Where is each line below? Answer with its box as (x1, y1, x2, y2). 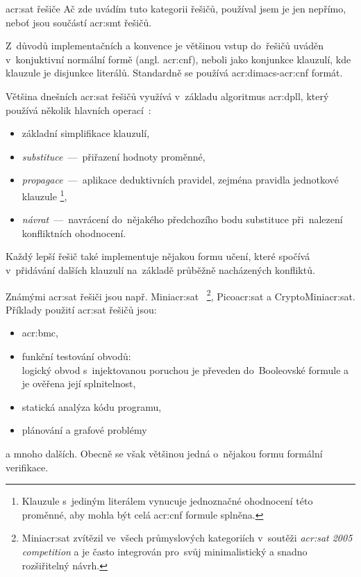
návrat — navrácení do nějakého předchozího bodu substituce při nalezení (22, 212, 343, 227)
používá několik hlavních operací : (6, 102, 151, 117)
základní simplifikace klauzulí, (22, 126, 150, 140)
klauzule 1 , (22, 186, 67, 203)
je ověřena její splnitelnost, (22, 376, 136, 391)
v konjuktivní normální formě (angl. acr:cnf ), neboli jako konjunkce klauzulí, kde (6, 51, 351, 66)
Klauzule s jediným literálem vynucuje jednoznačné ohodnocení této (22, 494, 313, 508)
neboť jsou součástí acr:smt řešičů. (6, 15, 152, 29)
